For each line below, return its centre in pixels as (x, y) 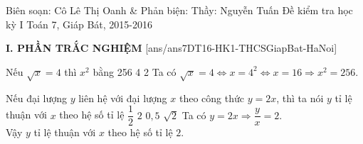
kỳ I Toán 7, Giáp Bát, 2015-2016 (79, 24)
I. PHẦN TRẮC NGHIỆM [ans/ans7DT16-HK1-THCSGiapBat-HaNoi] (172, 48)
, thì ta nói (300, 98)
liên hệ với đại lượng (123, 98)
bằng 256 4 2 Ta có (135, 71)
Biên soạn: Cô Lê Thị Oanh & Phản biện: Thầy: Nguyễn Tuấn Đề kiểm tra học (179, 10)
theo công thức (211, 98)
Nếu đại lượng (36, 98)
